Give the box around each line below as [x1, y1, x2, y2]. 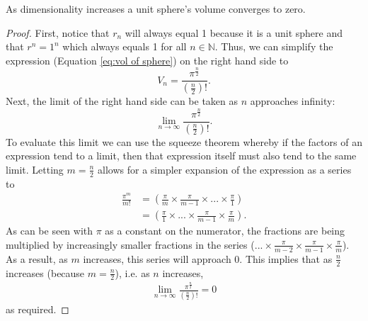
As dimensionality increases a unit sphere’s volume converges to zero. [6, 1, 306, 16]
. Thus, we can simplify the [214, 39, 333, 54]
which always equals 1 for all [62, 39, 187, 54]
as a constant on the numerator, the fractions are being [105, 223, 345, 238]
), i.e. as [115, 265, 150, 280]
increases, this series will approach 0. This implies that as [83, 251, 333, 266]
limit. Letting [6, 162, 64, 176]
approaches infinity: [250, 94, 335, 108]
